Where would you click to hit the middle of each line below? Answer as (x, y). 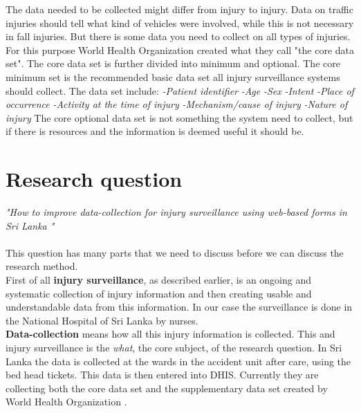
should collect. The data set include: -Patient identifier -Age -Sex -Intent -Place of (180, 90)
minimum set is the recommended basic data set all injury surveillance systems (173, 76)
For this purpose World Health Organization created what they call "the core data (180, 49)
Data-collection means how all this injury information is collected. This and (170, 334)
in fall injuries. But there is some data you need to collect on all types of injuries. (178, 36)
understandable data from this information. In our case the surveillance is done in (179, 307)
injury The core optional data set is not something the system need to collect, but (179, 117)
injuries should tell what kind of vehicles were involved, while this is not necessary (180, 22)
